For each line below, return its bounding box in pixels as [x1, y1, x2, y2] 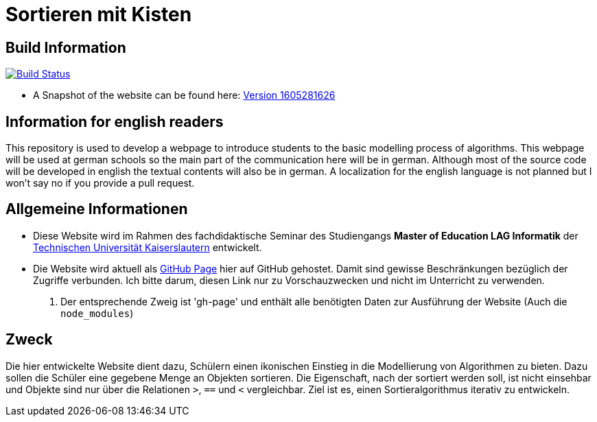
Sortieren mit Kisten [5, 3, 192, 26]
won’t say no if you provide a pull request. [5, 177, 195, 189]
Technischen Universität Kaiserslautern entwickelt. [33, 241, 262, 253]
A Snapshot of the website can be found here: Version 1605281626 [33, 89, 336, 102]
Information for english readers [5, 113, 224, 130]
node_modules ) [60, 307, 134, 319]
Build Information [5, 38, 126, 56]
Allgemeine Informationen [5, 200, 188, 218]
